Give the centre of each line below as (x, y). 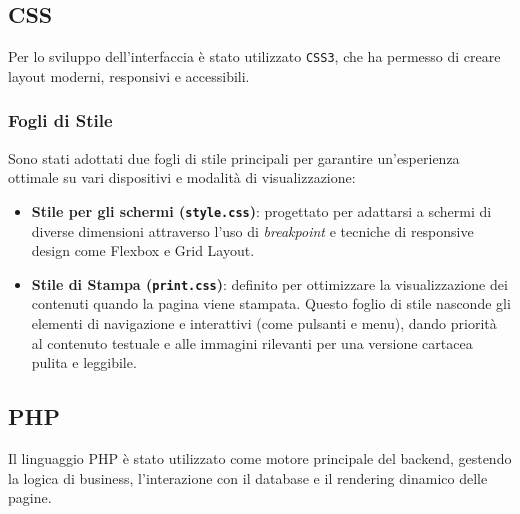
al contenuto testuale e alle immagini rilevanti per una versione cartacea (252, 342)
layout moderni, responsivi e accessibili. (129, 75)
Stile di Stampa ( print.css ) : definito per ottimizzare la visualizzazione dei (269, 283)
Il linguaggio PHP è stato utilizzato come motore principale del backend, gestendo (260, 457)
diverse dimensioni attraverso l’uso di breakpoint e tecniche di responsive (252, 230)
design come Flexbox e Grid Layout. (143, 250)
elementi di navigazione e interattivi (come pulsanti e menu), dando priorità (264, 322)
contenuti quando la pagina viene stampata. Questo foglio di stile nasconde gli (271, 303)
